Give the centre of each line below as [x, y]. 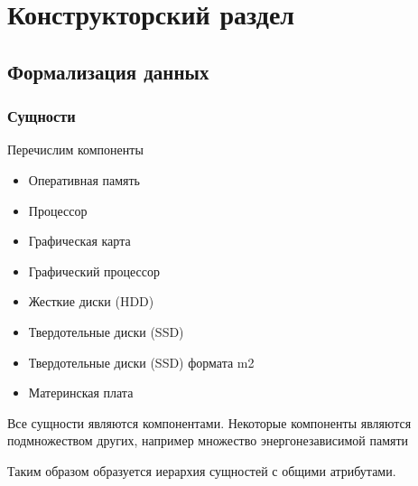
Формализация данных [108, 71]
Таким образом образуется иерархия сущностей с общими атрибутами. [202, 470]
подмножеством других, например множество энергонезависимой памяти [208, 440]
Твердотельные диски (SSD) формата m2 [141, 362]
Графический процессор [94, 271]
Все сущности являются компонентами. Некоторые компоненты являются [209, 422]
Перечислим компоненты [75, 150]
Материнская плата [81, 393]
